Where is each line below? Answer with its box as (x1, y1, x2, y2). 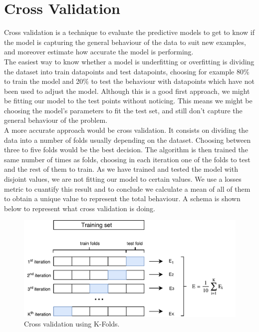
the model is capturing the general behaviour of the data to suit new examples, (4, 36, 246, 47)
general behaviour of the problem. (4, 115, 108, 125)
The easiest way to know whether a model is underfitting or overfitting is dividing (4, 56, 255, 66)
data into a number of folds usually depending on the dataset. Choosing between (4, 134, 251, 145)
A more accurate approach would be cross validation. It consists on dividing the (4, 125, 249, 135)
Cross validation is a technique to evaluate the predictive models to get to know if (4, 27, 255, 37)
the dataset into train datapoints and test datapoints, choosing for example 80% (4, 66, 250, 76)
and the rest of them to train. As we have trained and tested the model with (4, 164, 238, 174)
